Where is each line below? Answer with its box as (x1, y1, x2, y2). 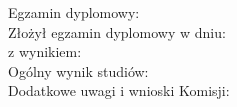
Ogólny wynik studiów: (8, 60, 149, 81)
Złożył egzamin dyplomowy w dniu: (8, 21, 226, 42)
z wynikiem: (8, 41, 82, 62)
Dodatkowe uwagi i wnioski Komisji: (8, 80, 230, 101)
